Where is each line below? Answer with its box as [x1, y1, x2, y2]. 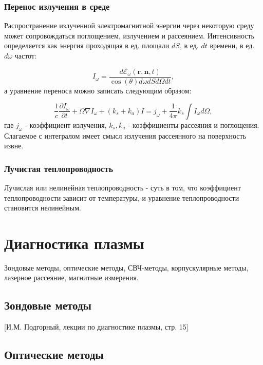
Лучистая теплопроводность [4, 162, 114, 175]
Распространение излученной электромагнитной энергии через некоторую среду [4, 20, 254, 31]
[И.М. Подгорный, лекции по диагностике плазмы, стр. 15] [4, 321, 189, 332]
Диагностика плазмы [4, 232, 144, 253]
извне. [4, 140, 24, 151]
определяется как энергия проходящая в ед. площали [4, 40, 170, 51]
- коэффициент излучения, [25, 119, 107, 130]
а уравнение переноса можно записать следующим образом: [4, 85, 192, 95]
